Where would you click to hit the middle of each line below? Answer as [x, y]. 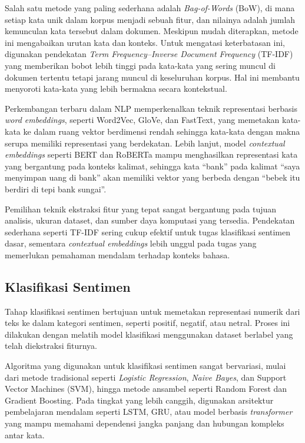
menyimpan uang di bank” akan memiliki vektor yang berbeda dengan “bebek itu [152, 177]
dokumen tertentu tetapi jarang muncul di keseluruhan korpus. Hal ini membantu [152, 77]
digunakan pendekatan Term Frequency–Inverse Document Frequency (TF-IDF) [149, 54]
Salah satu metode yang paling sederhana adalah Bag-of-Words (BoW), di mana [150, 8]
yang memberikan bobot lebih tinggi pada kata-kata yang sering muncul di [140, 65]
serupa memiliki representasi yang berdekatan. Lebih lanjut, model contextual [145, 143]
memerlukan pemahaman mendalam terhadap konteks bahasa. [117, 254]
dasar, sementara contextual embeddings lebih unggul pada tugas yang [131, 243]
